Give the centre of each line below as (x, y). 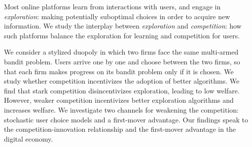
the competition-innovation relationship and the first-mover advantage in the (120, 129)
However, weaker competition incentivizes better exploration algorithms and (119, 100)
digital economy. (29, 138)
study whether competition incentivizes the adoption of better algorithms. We (122, 81)
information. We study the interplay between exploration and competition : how (123, 26)
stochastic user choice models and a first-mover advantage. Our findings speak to (126, 119)
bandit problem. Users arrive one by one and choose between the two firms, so (122, 61)
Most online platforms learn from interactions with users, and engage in (112, 6)
